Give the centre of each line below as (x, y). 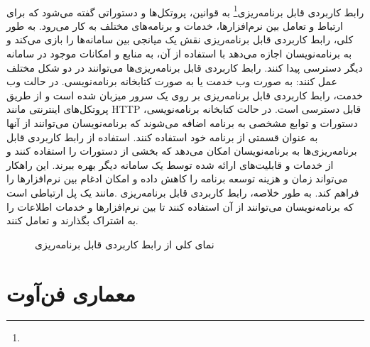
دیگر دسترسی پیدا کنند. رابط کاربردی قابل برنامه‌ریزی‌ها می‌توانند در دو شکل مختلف (185, 67)
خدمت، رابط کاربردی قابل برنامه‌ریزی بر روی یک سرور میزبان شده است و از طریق (185, 95)
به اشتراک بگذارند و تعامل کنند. (72, 220)
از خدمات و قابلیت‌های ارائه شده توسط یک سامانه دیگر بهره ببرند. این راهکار (170, 164)
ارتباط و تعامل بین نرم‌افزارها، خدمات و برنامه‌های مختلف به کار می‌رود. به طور (175, 25)
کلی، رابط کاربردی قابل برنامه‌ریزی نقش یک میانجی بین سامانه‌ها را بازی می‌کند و (180, 39)
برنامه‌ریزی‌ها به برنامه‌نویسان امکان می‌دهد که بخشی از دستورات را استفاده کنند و (182, 151)
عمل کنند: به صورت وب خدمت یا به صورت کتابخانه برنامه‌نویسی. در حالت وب (172, 81)
